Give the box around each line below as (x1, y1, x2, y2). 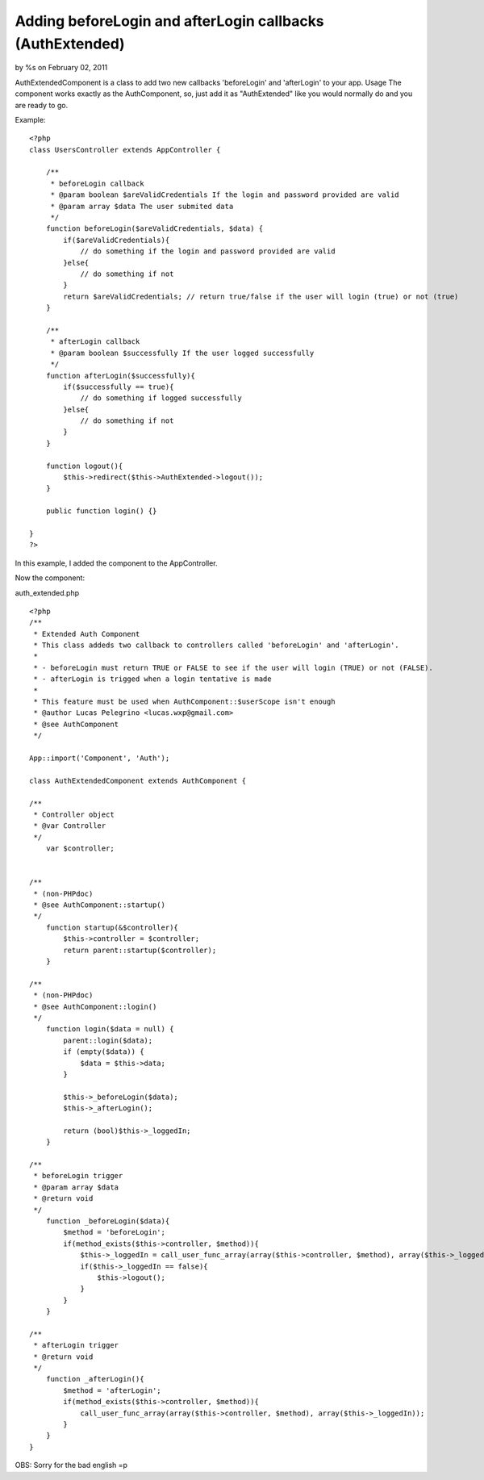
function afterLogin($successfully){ (45, 371, 195, 380)
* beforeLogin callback (50, 178, 144, 188)
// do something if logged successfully (80, 394, 242, 403)
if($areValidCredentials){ (63, 235, 170, 245)
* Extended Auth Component (33, 629, 140, 638)
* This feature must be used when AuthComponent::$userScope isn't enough (33, 697, 336, 706)
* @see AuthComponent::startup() (33, 901, 165, 909)
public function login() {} (45, 507, 157, 516)
